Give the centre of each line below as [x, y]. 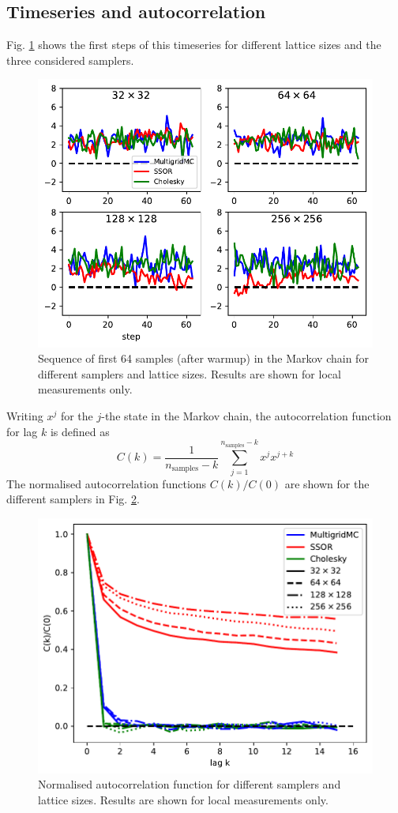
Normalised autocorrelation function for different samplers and [190, 784]
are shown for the [327, 483]
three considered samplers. [70, 60]
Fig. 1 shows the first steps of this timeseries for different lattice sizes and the [194, 45]
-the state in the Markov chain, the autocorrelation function [246, 415]
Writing [25, 415]
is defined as [80, 431]
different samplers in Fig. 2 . [73, 499]
